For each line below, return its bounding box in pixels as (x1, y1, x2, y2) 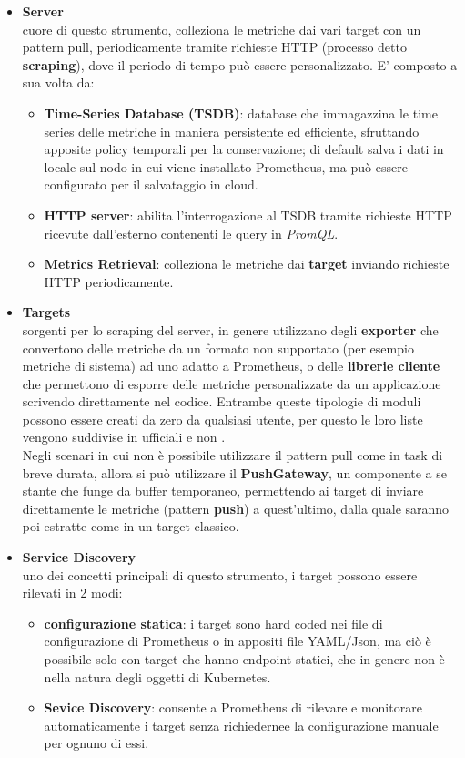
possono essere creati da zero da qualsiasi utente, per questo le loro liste (22, 409, 423, 428)
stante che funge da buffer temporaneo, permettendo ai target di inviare (22, 481, 424, 500)
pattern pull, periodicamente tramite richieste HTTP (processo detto (22, 37, 407, 56)
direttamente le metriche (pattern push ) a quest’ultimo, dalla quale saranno (22, 498, 450, 517)
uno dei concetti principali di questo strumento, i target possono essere (22, 565, 418, 584)
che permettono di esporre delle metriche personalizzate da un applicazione (22, 374, 441, 393)
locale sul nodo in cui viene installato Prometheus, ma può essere (44, 157, 408, 176)
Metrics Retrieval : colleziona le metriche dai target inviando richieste (44, 254, 450, 273)
